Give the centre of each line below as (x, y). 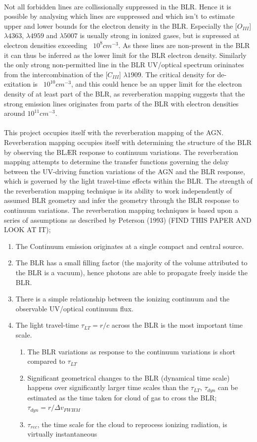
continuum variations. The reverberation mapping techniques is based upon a (121, 210)
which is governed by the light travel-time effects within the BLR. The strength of (128, 181)
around (15, 113)
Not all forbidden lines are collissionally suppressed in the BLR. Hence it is (118, 6)
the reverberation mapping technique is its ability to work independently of (118, 190)
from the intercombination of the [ (56, 74)
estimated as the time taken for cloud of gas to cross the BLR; (122, 397)
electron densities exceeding (46, 45)
